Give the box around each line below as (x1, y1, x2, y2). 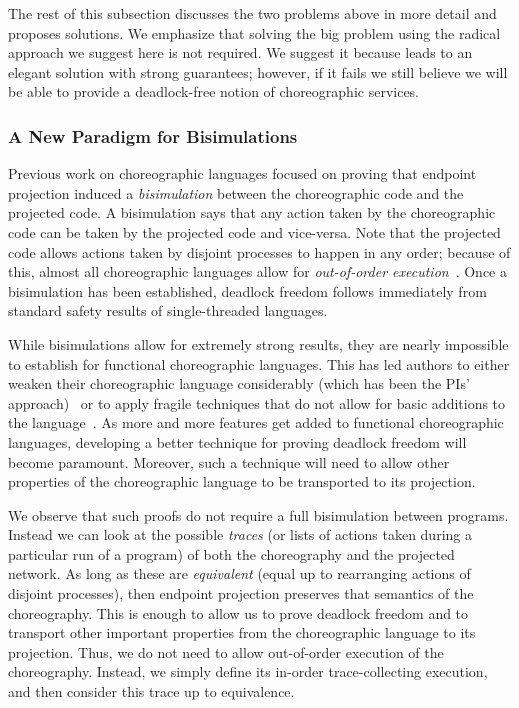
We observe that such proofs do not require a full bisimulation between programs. (8, 504, 509, 525)
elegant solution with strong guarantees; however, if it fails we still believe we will (8, 61, 508, 82)
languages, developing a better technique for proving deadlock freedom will (8, 431, 467, 452)
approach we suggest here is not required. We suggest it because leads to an (8, 42, 473, 63)
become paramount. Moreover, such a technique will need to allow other (8, 451, 450, 472)
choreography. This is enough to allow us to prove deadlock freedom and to (8, 602, 469, 623)
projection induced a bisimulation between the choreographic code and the (8, 182, 464, 203)
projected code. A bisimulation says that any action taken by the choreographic (8, 202, 496, 223)
